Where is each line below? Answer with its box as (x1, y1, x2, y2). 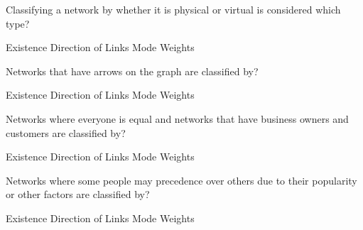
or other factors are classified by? (6, 187, 150, 202)
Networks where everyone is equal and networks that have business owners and (6, 111, 349, 126)
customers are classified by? (6, 125, 126, 140)
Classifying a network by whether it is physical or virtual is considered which (6, 2, 341, 16)
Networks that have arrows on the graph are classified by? (6, 63, 259, 78)
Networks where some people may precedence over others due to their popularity (6, 172, 357, 187)
